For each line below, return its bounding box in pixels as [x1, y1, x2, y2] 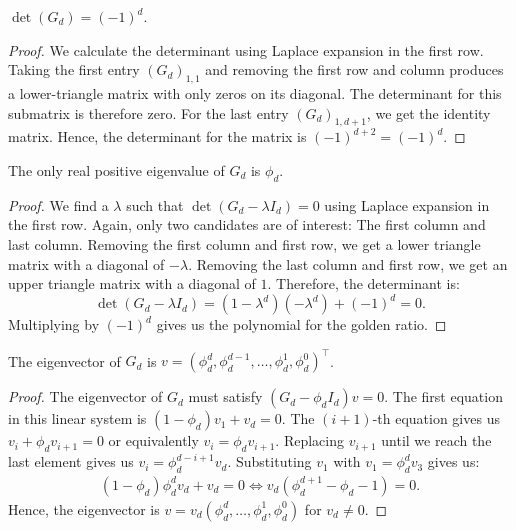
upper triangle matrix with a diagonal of [8, 273, 256, 294]
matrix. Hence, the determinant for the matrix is [8, 126, 307, 147]
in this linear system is [8, 408, 147, 429]
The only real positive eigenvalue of [8, 159, 225, 180]
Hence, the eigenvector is [8, 498, 160, 519]
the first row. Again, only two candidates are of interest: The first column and [8, 214, 486, 235]
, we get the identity [366, 102, 491, 123]
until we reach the [381, 430, 492, 451]
